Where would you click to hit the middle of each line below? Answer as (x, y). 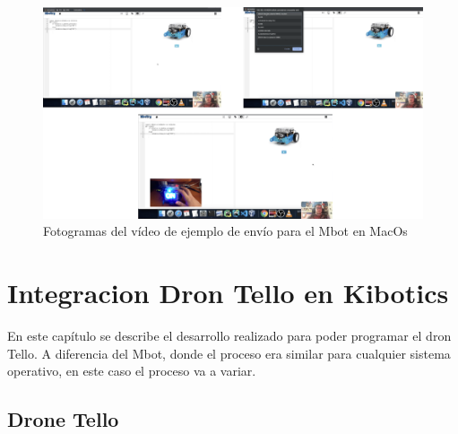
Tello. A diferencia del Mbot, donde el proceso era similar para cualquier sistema (229, 353)
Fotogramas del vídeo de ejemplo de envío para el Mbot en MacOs (225, 231)
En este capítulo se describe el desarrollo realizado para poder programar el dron (229, 336)
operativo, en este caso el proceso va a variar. (132, 371)
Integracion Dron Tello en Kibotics (228, 293)
